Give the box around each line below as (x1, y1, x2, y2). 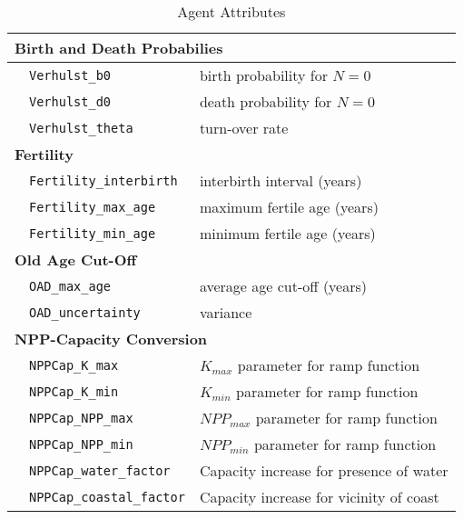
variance (199, 302, 252, 323)
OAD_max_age (29, 278, 112, 294)
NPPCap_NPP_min (29, 436, 133, 452)
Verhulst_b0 (29, 67, 112, 83)
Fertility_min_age (29, 225, 156, 241)
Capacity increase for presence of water (199, 460, 448, 481)
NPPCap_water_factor (29, 463, 171, 478)
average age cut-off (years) (199, 275, 368, 296)
